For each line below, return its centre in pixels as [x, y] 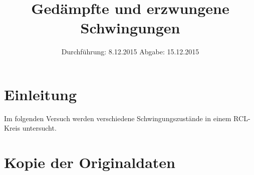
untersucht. [39, 128]
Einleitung [41, 94]
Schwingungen [130, 28]
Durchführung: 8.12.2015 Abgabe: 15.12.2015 [130, 52]
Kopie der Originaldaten [90, 162]
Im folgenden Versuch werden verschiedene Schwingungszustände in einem [118, 118]
